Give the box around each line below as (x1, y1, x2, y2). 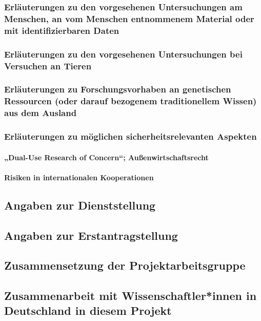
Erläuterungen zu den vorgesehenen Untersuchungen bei (4, 47, 243, 60)
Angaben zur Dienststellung (4, 197, 156, 213)
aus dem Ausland (4, 106, 77, 119)
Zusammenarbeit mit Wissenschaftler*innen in (4, 288, 257, 304)
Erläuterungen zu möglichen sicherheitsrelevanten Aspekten (4, 130, 257, 143)
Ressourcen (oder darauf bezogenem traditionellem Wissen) (4, 95, 257, 107)
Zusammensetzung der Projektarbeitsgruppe (4, 257, 246, 273)
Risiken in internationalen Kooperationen (4, 172, 154, 182)
